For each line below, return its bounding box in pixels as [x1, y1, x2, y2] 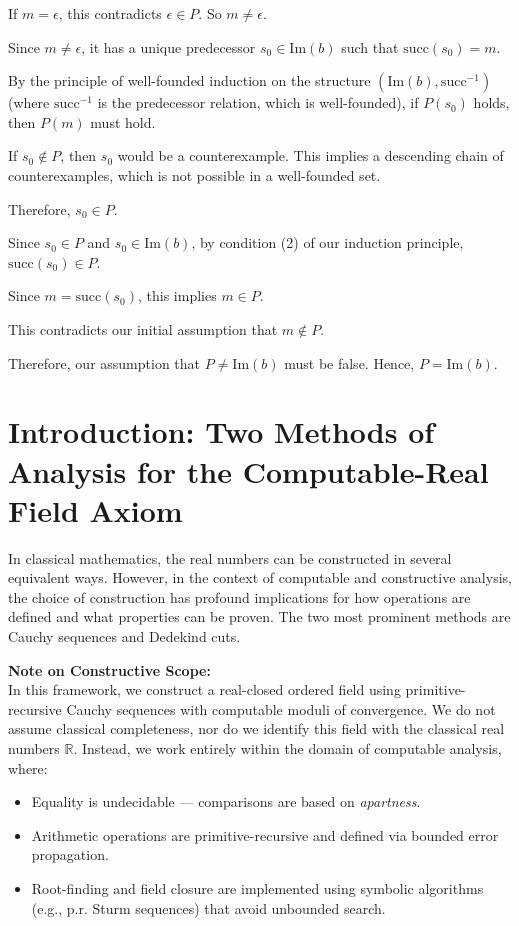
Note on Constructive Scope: [8, 659, 211, 680]
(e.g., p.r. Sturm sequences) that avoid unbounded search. [31, 897, 386, 918]
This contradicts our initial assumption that [8, 318, 278, 339]
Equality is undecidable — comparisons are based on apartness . [31, 791, 421, 812]
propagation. [31, 844, 109, 865]
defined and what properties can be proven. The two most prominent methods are [8, 606, 511, 627]
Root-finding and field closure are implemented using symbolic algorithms [31, 877, 484, 898]
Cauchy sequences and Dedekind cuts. [8, 626, 241, 646]
